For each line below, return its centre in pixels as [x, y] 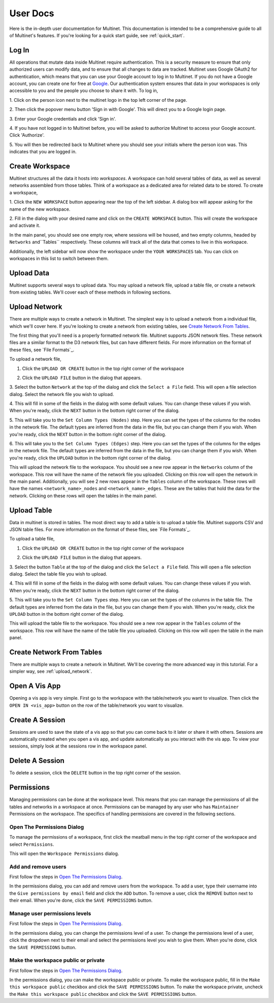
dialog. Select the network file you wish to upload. [62, 394]
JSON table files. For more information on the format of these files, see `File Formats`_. [100, 530]
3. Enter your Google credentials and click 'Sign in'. [63, 119]
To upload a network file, [36, 359]
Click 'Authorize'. [27, 135]
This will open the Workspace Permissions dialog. [64, 853]
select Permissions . [32, 844]
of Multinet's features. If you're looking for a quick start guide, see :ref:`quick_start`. [97, 35]
